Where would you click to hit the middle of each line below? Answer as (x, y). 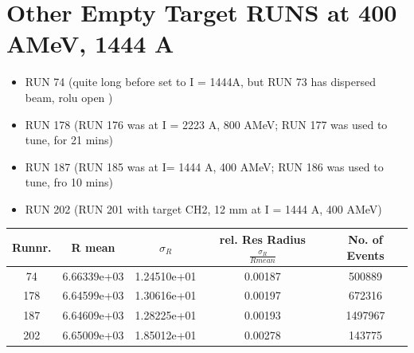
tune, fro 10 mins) (69, 182)
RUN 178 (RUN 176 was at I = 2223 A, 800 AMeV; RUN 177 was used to (206, 124)
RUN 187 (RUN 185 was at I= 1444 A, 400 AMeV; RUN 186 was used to (204, 166)
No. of (365, 239)
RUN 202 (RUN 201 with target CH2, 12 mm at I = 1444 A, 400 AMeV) (203, 208)
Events (365, 255)
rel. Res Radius (262, 239)
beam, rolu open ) (69, 97)
